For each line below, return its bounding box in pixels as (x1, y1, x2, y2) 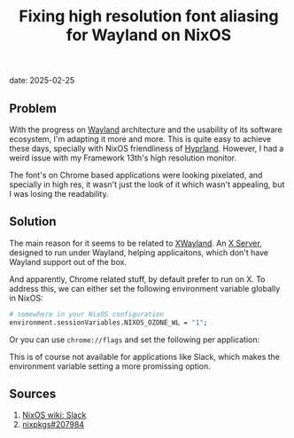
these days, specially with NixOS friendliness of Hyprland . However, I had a (9, 144, 284, 153)
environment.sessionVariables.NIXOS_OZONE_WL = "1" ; (9, 317, 208, 327)
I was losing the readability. (9, 189, 109, 199)
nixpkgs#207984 (21, 419, 85, 430)
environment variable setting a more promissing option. (9, 361, 211, 372)
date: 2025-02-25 (9, 75, 75, 86)
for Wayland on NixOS (66, 25, 232, 45)
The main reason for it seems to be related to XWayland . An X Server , (9, 238, 263, 248)
